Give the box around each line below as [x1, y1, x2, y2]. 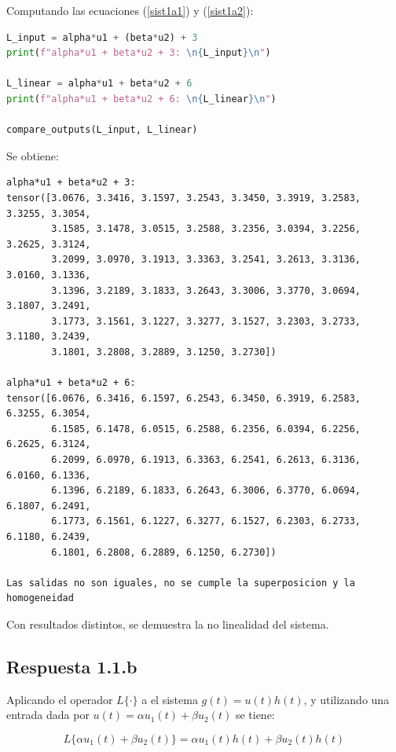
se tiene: [235, 706, 275, 723]
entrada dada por [6, 706, 90, 723]
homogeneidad [6, 592, 74, 604]
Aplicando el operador [6, 691, 113, 707]
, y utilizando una [303, 691, 390, 707]
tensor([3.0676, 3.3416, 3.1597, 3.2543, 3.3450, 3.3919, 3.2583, [6, 192, 361, 204]
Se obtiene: [6, 147, 59, 163]
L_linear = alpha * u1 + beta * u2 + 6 [6, 78, 192, 90]
